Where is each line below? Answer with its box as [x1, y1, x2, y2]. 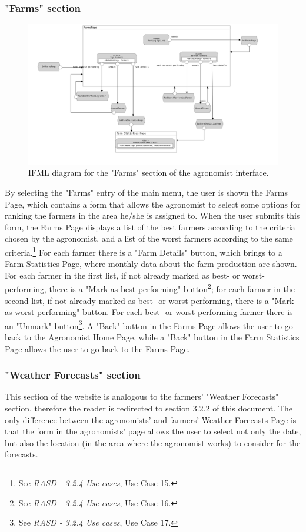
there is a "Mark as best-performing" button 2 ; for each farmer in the [49, 281, 295, 295]
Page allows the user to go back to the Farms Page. [5, 342, 190, 354]
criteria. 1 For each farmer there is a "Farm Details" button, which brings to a [5, 244, 282, 258]
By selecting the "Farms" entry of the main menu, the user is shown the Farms [5, 186, 288, 198]
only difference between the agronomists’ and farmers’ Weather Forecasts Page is [5, 413, 297, 426]
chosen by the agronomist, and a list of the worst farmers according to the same [5, 232, 293, 245]
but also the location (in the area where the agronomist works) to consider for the [5, 436, 301, 449]
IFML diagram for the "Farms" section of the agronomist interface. [28, 166, 269, 179]
